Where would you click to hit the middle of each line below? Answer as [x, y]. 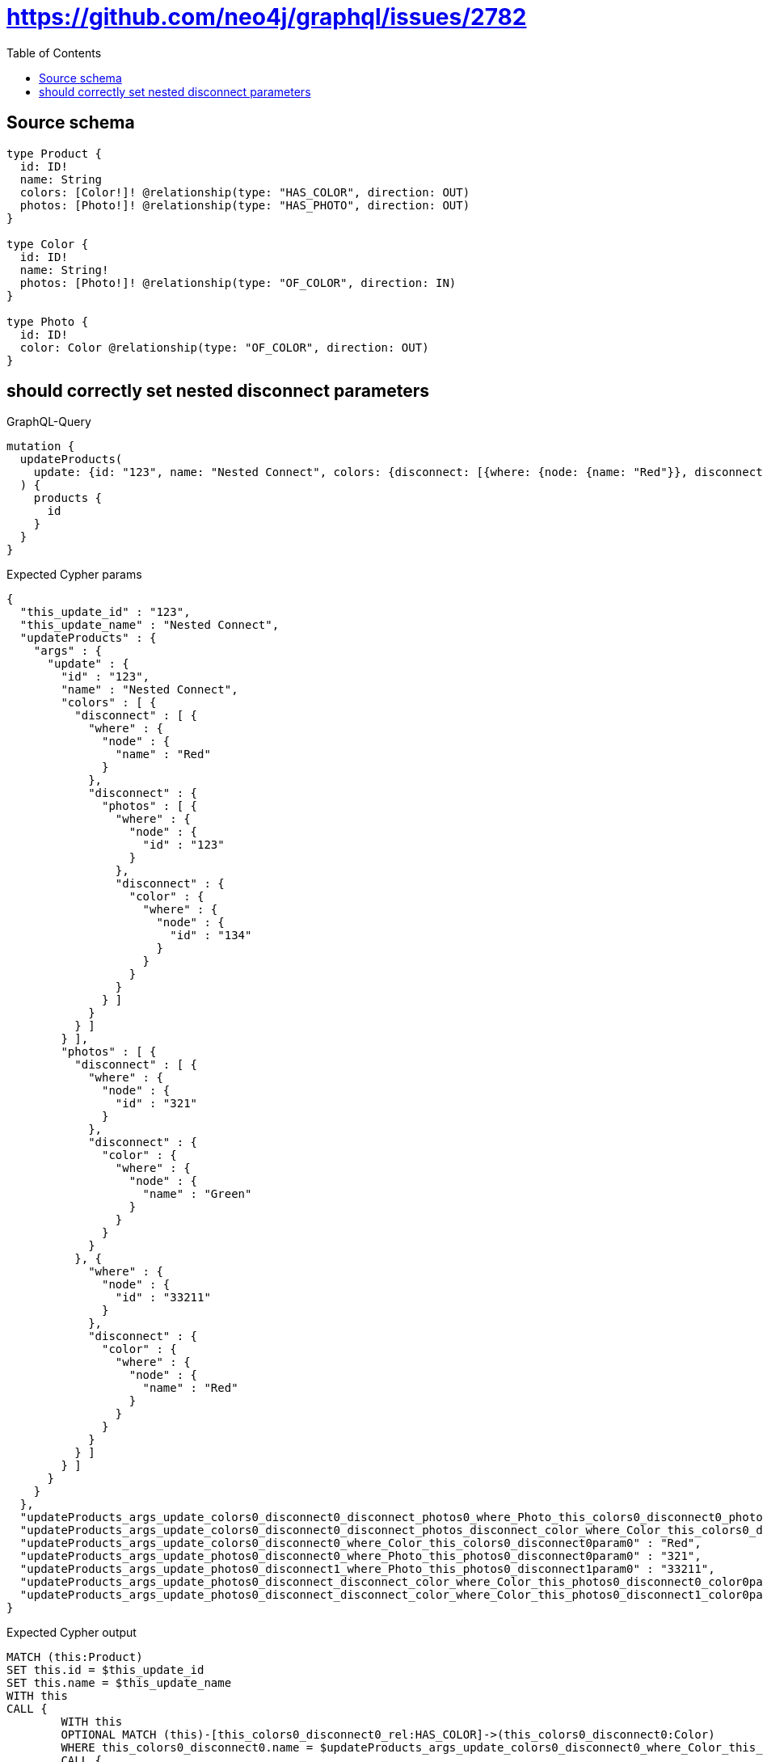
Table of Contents [54, 53]
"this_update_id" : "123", [105, 612]
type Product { [55, 153]
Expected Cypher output [72, 1633]
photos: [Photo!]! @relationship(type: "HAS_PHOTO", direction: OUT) [245, 205]
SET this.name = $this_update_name [119, 1683]
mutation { [41, 447]
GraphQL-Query [49, 422]
